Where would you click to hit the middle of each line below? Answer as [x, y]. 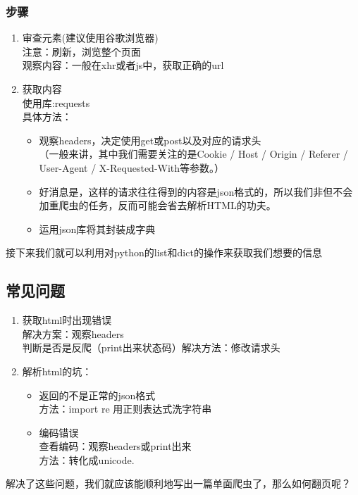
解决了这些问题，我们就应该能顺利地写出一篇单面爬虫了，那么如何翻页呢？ [178, 483]
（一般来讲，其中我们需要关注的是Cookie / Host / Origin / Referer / [193, 154]
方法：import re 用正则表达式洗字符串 [125, 409]
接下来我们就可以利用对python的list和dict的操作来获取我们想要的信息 [164, 252]
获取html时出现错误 [67, 320]
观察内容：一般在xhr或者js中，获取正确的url [123, 65]
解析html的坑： [57, 371]
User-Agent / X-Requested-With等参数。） [132, 167]
